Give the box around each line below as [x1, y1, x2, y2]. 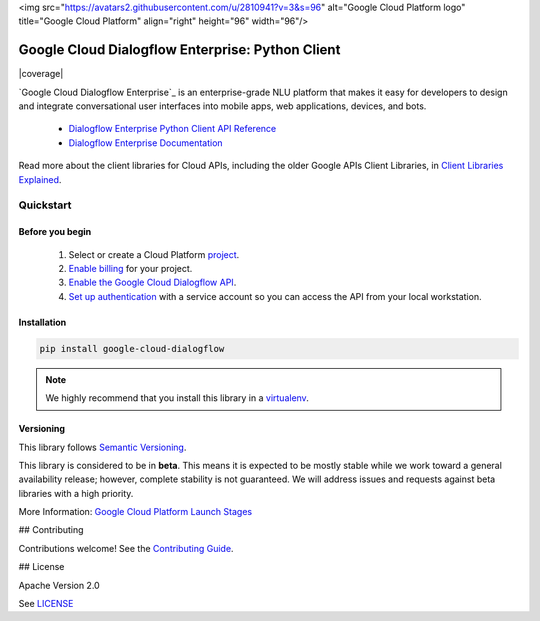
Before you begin [18, 226, 92, 238]
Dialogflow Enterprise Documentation [68, 136, 224, 149]
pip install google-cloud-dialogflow [39, 343, 225, 354]
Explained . [18, 173, 62, 185]
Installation [18, 316, 67, 328]
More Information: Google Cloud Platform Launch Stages [18, 506, 253, 518]
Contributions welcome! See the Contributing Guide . [18, 542, 234, 554]
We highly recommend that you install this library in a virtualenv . [45, 392, 309, 404]
